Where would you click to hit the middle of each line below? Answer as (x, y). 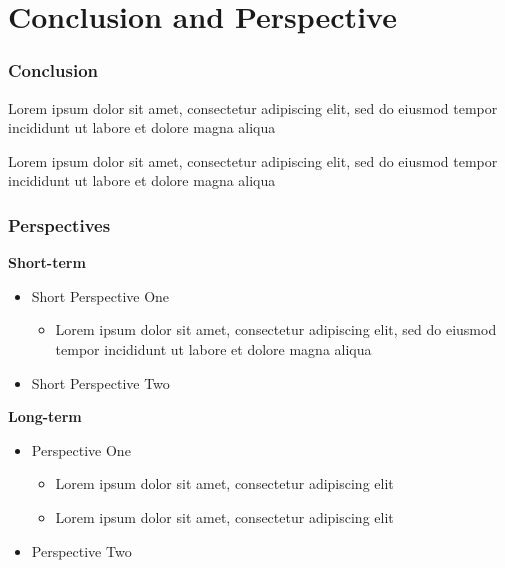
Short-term (47, 262)
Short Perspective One (100, 295)
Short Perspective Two (100, 382)
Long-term (45, 416)
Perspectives (59, 224)
